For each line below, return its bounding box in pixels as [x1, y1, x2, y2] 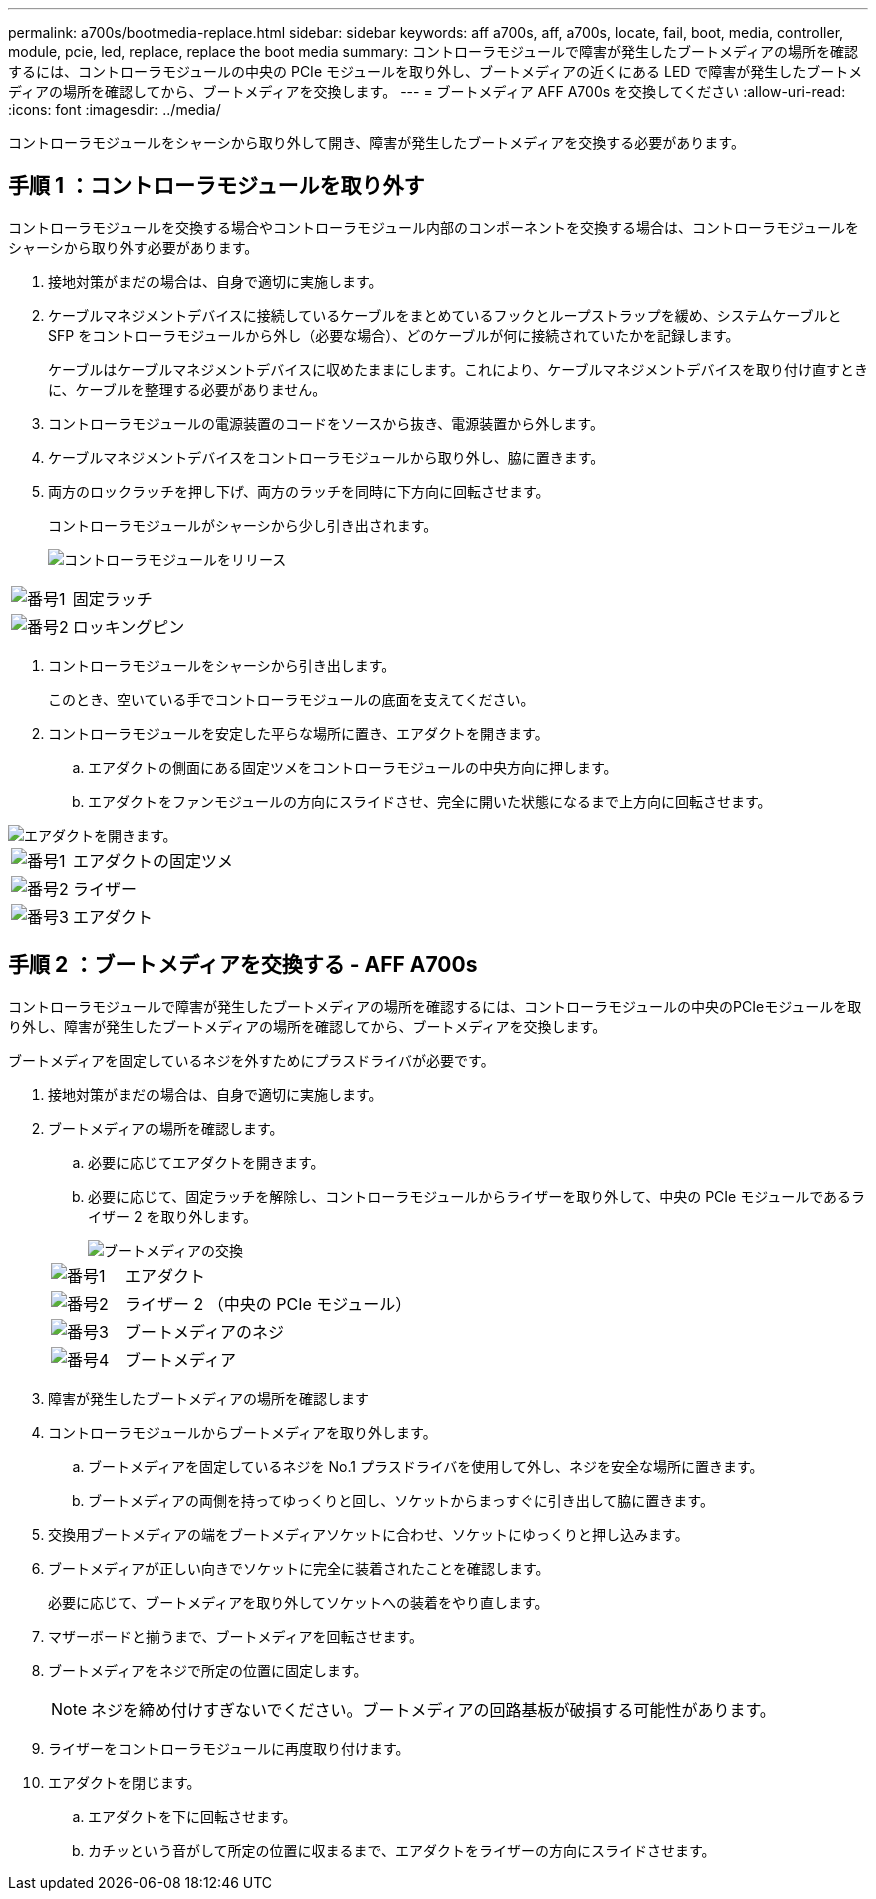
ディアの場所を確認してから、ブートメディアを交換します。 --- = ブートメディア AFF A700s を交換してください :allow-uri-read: [8, 83, 846, 100]
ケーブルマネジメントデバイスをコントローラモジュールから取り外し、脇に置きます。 [48, 448, 605, 466]
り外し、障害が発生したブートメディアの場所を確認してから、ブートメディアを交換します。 [8, 1017, 607, 1035]
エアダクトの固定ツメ [72, 850, 233, 871]
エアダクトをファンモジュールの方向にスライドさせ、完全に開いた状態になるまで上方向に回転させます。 [88, 792, 772, 810]
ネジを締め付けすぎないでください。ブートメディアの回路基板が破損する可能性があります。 [91, 1699, 776, 1720]
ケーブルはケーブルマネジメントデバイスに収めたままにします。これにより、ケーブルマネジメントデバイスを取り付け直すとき [48, 360, 868, 378]
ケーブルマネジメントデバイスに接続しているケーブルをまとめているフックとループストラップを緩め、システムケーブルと [48, 306, 842, 324]
